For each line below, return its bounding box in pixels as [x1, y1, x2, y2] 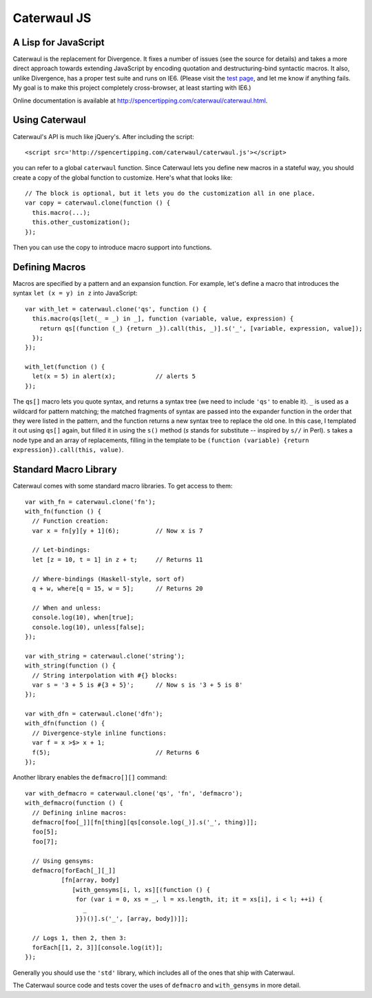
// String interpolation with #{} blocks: [32, 672, 178, 679]
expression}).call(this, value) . [12, 446, 124, 454]
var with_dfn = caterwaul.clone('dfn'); [25, 710, 163, 718]
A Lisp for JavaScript [12, 37, 105, 48]
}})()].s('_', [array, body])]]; [76, 915, 189, 922]
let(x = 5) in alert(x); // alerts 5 [32, 373, 196, 380]
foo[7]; [32, 838, 58, 845]
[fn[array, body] [61, 876, 120, 884]
